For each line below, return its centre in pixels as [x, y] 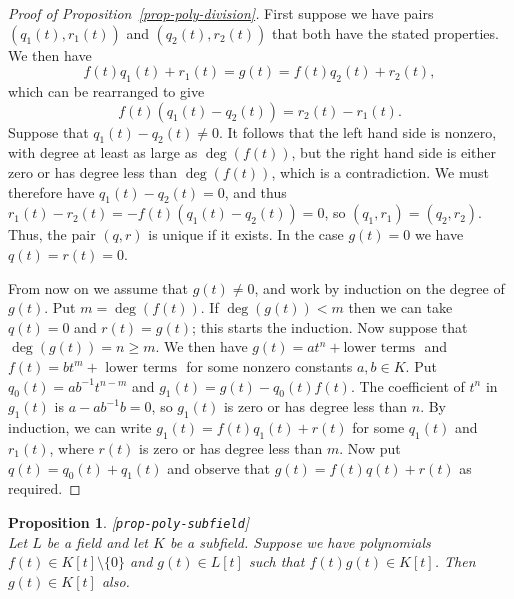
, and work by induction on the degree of [379, 287]
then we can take [400, 307]
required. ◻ [44, 488]
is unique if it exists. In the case [246, 234]
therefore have [51, 191]
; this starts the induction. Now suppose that [330, 326]
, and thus [255, 191]
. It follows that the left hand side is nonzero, [357, 131]
